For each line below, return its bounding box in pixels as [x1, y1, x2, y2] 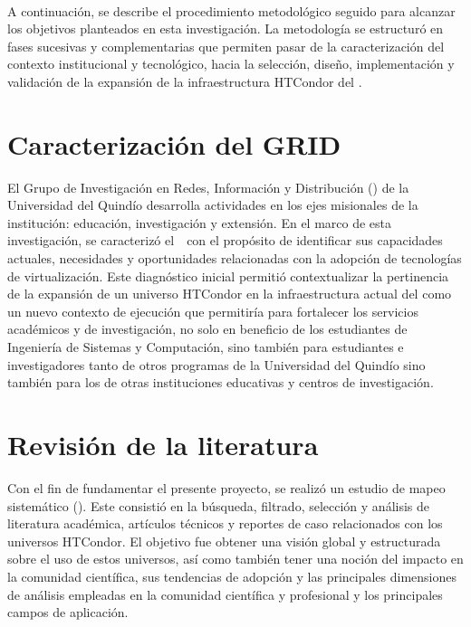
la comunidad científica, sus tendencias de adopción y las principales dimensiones [7, 566, 457, 585]
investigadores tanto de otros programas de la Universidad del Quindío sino [7, 355, 426, 374]
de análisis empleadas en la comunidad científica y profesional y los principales [7, 584, 443, 603]
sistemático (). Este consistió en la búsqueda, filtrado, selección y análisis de [7, 496, 430, 515]
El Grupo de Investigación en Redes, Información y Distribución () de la [7, 177, 409, 196]
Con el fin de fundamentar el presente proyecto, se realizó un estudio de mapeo [7, 478, 446, 497]
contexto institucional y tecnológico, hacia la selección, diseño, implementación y [7, 54, 455, 73]
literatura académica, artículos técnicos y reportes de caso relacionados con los [7, 514, 443, 533]
